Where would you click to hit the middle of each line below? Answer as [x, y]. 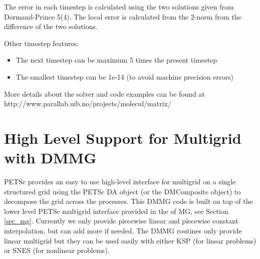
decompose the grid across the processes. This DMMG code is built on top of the [128, 201]
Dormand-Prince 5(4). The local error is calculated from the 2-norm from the [123, 16]
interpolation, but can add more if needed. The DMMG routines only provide [123, 231]
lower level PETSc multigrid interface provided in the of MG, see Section [116, 211]
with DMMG [50, 158]
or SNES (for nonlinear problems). [57, 250]
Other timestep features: [42, 43]
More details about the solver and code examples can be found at [104, 93]
